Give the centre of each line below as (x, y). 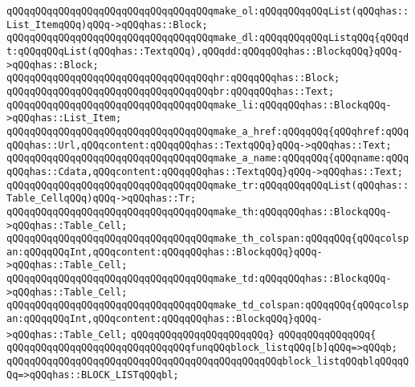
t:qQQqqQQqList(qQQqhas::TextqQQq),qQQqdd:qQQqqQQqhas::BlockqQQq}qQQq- (205, 51)
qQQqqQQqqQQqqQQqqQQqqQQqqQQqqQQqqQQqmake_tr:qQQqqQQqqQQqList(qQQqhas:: (208, 185)
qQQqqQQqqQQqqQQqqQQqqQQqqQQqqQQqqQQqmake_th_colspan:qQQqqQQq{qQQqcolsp (208, 239)
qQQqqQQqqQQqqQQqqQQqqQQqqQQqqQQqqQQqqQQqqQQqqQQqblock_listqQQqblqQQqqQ (208, 362)
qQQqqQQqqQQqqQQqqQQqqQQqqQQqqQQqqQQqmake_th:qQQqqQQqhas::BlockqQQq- (199, 212)
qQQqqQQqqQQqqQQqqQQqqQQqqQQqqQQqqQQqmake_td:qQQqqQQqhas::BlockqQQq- (199, 279)
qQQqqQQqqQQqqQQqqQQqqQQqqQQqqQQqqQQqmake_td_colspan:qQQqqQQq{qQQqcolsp (208, 306)
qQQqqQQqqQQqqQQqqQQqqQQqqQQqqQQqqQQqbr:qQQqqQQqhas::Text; (171, 91)
